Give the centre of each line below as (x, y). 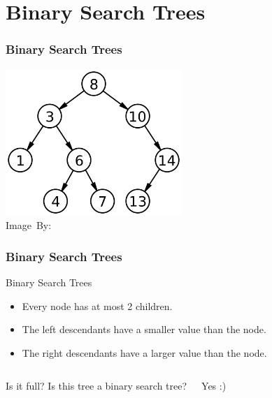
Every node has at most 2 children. (97, 305)
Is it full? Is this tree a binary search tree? (96, 386)
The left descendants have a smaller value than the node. (144, 329)
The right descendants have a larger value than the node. (144, 352)
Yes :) (214, 386)
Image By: (29, 225)
